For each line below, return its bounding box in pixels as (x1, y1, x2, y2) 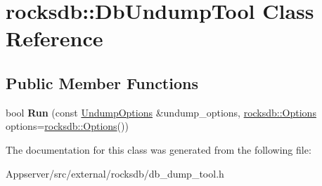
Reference (6, 24, 103, 53)
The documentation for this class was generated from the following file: (6, 142, 311, 157)
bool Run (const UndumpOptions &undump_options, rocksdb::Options (6, 105, 316, 119)
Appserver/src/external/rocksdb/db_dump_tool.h (6, 166, 224, 180)
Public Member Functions (6, 72, 198, 93)
